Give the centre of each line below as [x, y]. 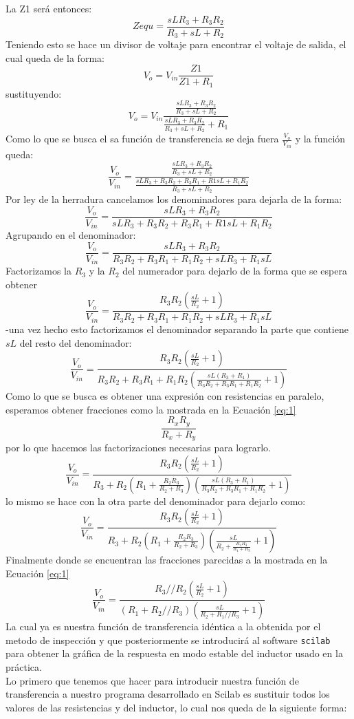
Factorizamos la [38, 271]
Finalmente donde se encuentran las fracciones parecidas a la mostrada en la [167, 560]
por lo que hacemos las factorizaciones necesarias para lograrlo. [138, 448]
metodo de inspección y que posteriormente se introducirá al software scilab [168, 640]
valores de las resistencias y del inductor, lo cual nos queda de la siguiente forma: [176, 707]
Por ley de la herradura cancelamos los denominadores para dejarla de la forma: [174, 199]
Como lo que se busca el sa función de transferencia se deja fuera [142, 139]
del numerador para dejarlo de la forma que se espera [235, 271]
